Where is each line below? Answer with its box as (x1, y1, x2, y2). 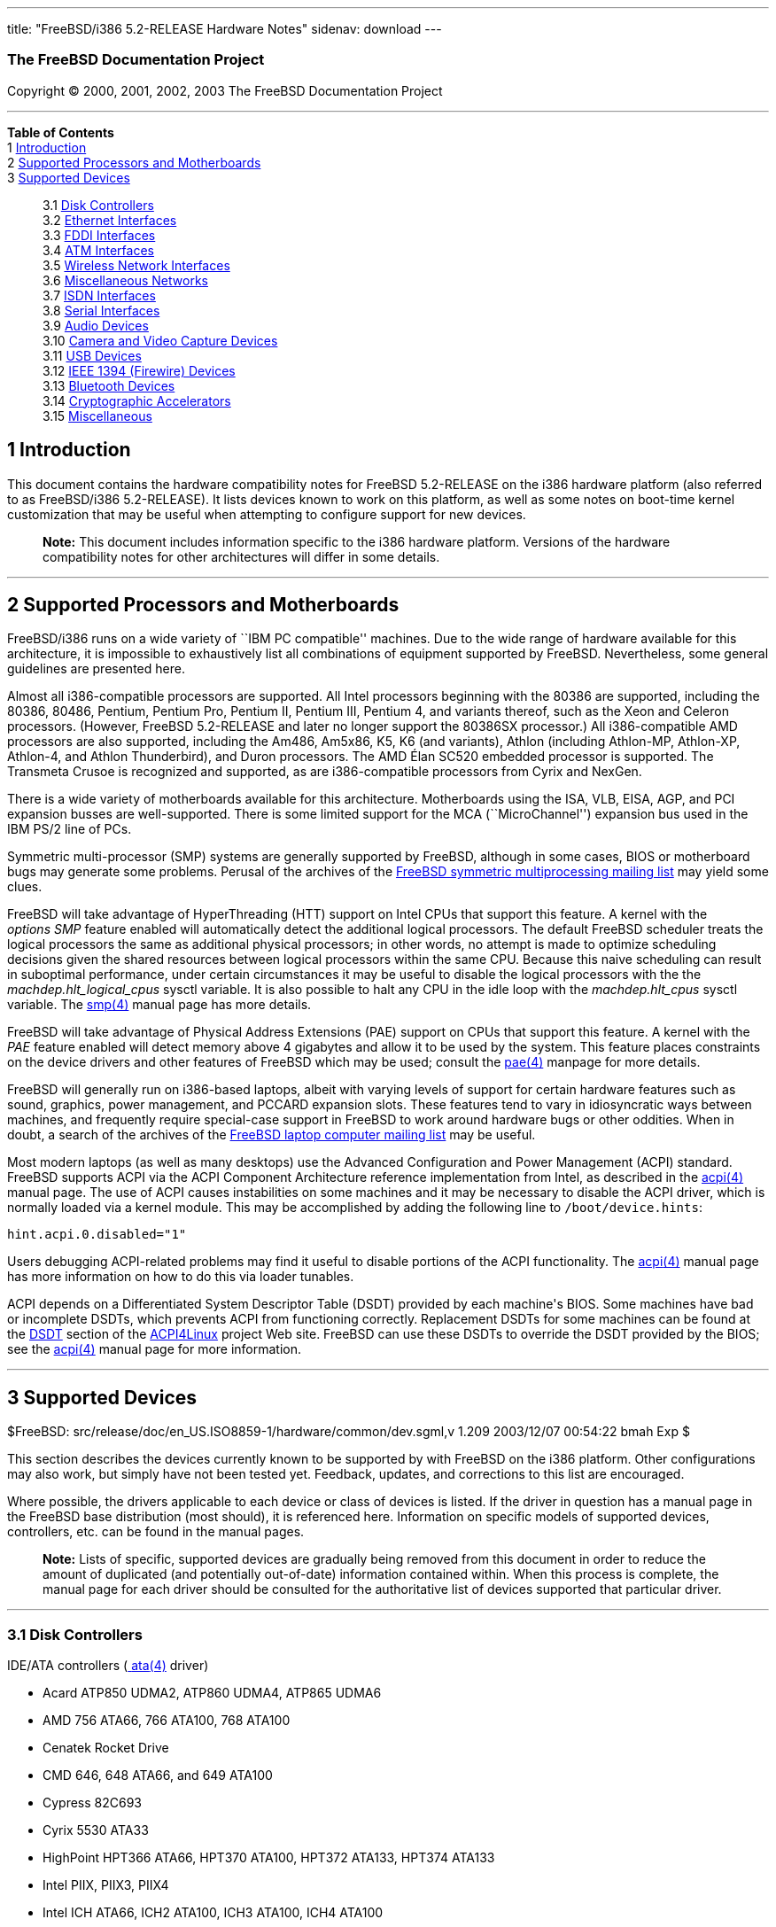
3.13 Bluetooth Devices (43, 377, 175, 393)
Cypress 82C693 (43, 1795, 143, 1811)
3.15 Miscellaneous (43, 408, 152, 423)
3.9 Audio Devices (43, 317, 149, 333)
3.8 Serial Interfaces (43, 302, 160, 318)
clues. (7, 879, 43, 895)
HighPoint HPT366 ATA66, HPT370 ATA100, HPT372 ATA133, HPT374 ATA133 (43, 1850, 495, 1866)
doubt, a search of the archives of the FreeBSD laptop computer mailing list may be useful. (7, 1127, 536, 1143)
